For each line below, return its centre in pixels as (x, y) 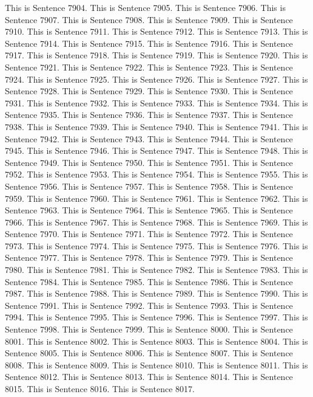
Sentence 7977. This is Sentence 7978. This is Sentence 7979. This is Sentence (149, 257)
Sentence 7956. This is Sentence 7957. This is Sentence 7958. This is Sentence (149, 186)
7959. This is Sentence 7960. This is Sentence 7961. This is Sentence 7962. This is (156, 198)
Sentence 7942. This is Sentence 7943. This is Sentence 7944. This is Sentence (149, 138)
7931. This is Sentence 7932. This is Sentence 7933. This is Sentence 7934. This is (156, 102)
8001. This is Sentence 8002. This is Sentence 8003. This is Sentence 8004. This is (156, 341)
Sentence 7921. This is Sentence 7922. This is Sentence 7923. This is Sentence (149, 67)
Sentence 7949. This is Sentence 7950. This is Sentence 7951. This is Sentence (149, 162)
